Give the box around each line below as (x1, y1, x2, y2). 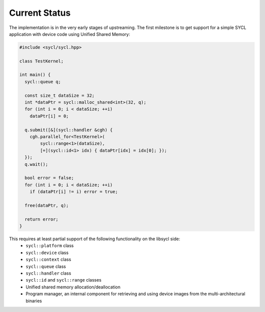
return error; (25, 216, 59, 222)
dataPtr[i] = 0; (29, 113, 69, 119)
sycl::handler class (26, 270, 71, 276)
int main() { (19, 72, 51, 78)
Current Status (9, 7, 71, 18)
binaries (26, 298, 42, 304)
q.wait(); (25, 161, 49, 167)
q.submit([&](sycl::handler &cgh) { (25, 127, 113, 133)
